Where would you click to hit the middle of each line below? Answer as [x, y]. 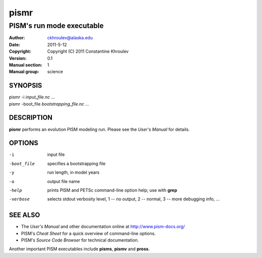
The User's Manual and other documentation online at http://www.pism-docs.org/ [103, 227]
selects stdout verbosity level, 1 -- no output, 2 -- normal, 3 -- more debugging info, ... [134, 199]
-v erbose [19, 199]
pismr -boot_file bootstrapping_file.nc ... [49, 104]
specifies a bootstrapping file [76, 163]
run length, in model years [73, 172]
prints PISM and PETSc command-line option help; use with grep [112, 190]
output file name [64, 181]
